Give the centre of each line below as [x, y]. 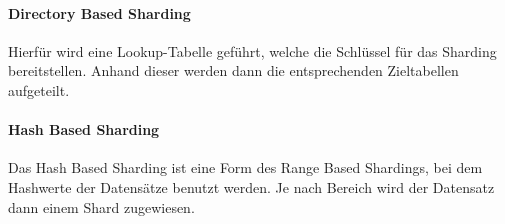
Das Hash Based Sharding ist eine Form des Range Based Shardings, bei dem [245, 167]
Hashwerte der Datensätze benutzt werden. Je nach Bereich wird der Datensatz [251, 186]
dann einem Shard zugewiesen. [101, 206]
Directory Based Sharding [99, 12]
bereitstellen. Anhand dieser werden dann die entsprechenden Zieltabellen [233, 70]
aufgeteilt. [39, 89]
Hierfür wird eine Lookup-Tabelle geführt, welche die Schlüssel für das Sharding [252, 50]
